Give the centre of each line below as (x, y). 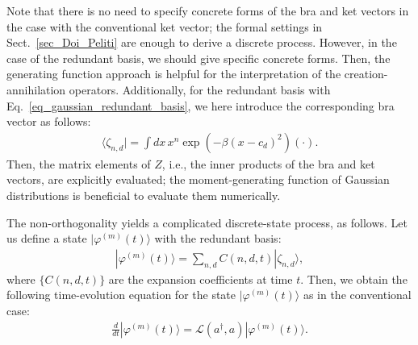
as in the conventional (357, 295)
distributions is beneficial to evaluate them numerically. (144, 195)
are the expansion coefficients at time (201, 278)
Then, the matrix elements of (79, 163)
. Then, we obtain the (354, 278)
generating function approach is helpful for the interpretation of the (174, 74)
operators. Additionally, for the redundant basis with (200, 89)
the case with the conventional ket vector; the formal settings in (165, 26)
